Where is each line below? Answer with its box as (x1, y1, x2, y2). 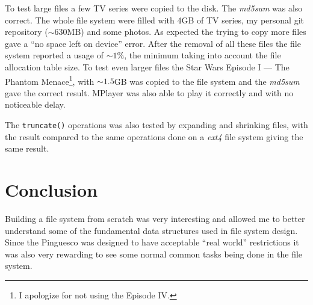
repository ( (5, 25, 48, 38)
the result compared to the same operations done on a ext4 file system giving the (5, 130, 303, 143)
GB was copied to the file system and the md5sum (114, 75, 300, 87)
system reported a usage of (5, 49, 104, 61)
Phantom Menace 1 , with (5, 73, 95, 87)
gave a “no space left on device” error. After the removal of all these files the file (5, 37, 301, 49)
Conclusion (5, 177, 98, 202)
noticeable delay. (5, 98, 66, 111)
